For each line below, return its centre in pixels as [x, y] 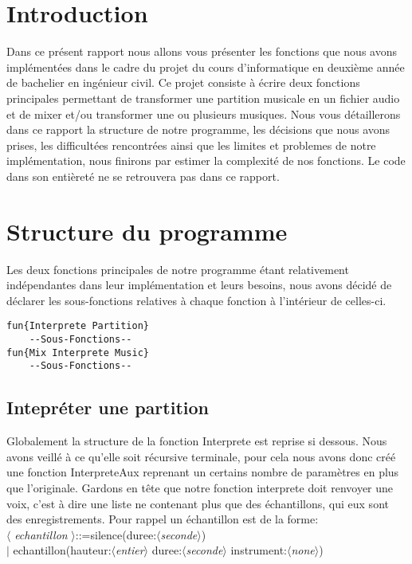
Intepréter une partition [108, 407]
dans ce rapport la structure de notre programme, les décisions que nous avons [198, 129]
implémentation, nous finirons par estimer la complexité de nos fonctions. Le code [206, 161]
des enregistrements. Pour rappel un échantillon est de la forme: [163, 519]
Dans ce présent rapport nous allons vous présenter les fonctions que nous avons [202, 51]
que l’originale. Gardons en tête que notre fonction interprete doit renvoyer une [200, 487]
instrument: [259, 550]
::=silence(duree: [116, 534]
